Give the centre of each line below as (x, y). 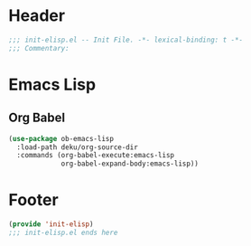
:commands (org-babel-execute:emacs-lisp (96, 156)
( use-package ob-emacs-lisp (61, 138)
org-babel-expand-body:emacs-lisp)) (130, 164)
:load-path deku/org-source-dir (78, 147)
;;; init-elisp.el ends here (63, 232)
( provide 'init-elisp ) (51, 224)
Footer (34, 200)
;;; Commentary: (39, 48)
